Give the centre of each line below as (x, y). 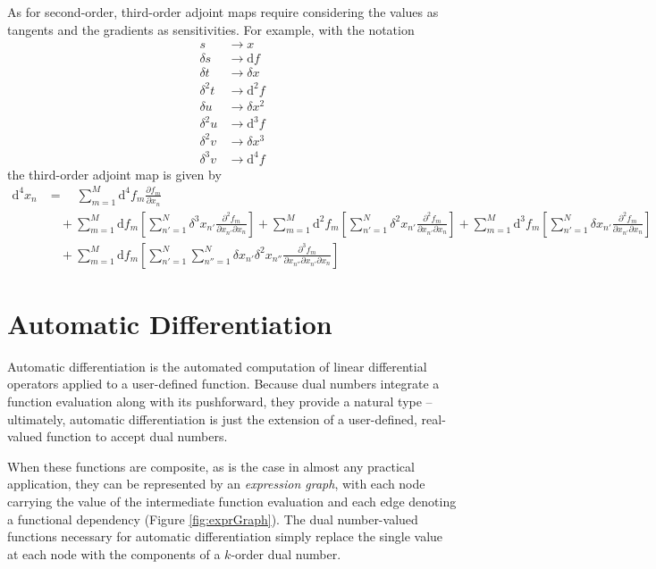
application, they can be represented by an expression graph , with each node (216, 484)
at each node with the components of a (114, 553)
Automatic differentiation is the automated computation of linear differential (217, 366)
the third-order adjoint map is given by (114, 174)
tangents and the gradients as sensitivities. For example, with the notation (211, 29)
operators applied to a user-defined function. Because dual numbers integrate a (223, 384)
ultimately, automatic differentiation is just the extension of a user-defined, (212, 418)
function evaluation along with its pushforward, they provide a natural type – (220, 401)
